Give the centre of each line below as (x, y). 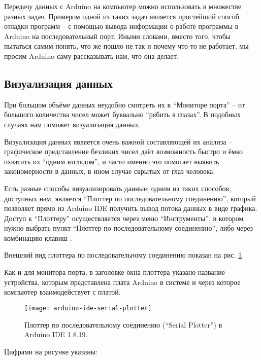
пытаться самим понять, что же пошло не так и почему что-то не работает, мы (126, 46)
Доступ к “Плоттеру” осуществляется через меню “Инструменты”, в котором (124, 218)
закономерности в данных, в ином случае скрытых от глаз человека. (110, 171)
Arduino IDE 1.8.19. (56, 334)
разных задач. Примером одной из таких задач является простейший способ (122, 16)
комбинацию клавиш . (38, 238)
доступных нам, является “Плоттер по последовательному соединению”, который (130, 198)
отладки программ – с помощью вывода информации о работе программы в (121, 26)
